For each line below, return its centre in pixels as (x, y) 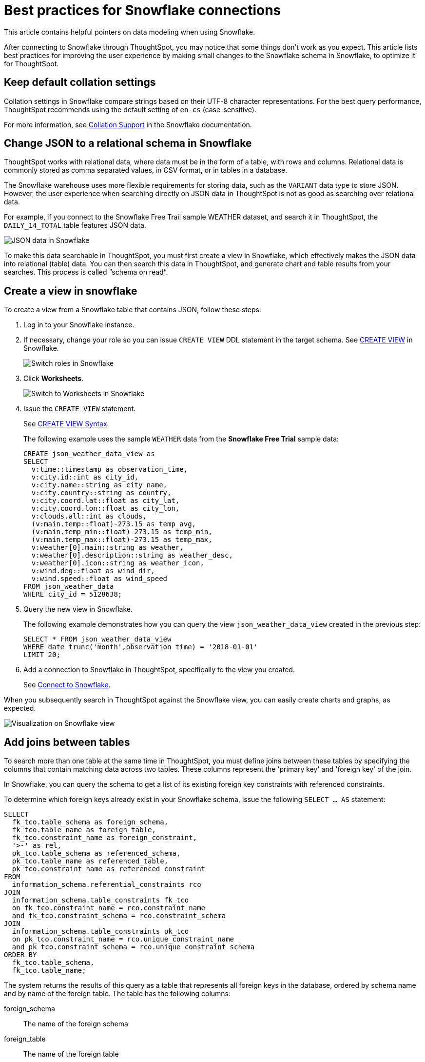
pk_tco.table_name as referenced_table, (90, 861)
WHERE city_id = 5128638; (73, 594)
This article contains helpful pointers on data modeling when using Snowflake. (130, 32)
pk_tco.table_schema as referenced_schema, (96, 853)
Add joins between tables (67, 742)
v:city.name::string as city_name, (99, 485)
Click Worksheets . (54, 379)
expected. (20, 708)
